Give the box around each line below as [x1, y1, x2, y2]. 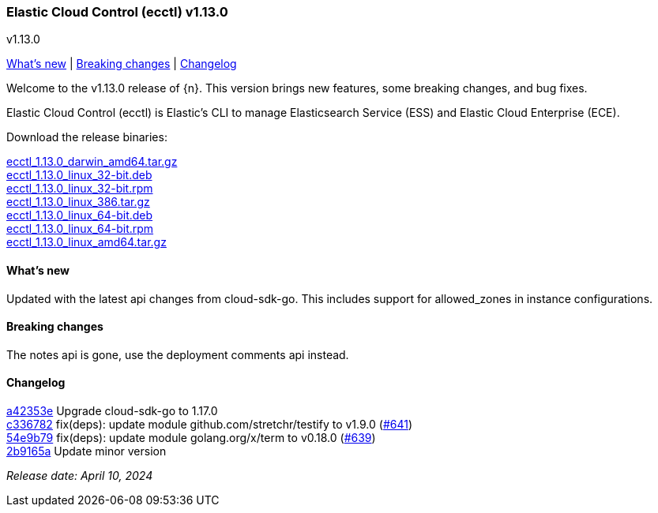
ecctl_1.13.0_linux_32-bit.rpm [6, 182, 153, 196]
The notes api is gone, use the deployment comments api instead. [6, 347, 349, 361]
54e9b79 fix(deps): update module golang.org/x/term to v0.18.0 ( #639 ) [6, 431, 376, 445]
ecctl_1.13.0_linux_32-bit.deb [6, 168, 152, 182]
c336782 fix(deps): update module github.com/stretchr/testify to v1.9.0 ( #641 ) [6, 418, 412, 432]
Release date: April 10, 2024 [6, 469, 153, 483]
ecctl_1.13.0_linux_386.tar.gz [6, 195, 150, 209]
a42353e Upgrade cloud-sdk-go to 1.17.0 [6, 404, 218, 418]
